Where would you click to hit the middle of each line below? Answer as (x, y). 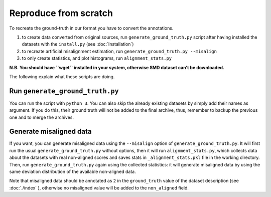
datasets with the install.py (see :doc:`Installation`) (78, 44)
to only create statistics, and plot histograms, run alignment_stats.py (97, 58)
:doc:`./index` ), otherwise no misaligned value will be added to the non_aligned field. (99, 187)
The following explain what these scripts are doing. (62, 76)
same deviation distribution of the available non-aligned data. (73, 172)
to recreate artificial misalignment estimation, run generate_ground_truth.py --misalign (119, 51)
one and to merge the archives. (42, 117)
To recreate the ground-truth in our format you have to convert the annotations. (91, 28)
